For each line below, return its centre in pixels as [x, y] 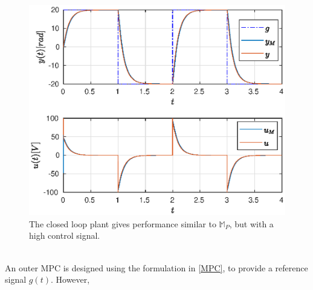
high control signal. [65, 235]
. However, [70, 279]
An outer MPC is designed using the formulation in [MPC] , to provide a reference [156, 267]
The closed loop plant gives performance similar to [123, 223]
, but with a [251, 223]
